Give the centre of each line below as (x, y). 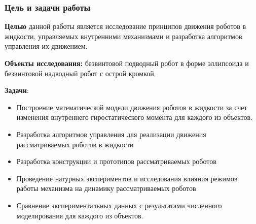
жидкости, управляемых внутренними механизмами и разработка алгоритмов (123, 36)
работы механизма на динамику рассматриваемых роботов (106, 188)
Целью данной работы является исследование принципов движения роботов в (125, 26)
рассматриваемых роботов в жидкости (75, 144)
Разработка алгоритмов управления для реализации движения (111, 134)
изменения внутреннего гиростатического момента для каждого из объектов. (135, 117)
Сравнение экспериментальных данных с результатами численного (119, 205)
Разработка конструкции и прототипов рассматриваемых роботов (116, 161)
